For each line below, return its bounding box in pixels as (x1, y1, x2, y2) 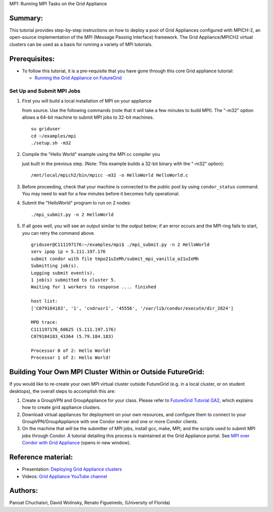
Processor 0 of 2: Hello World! (31, 347, 111, 353)
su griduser (31, 126, 61, 132)
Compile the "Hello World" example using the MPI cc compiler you (22, 151, 160, 158)
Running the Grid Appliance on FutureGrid (34, 75, 122, 81)
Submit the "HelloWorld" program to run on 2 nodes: (22, 200, 131, 206)
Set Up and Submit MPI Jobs (9, 87, 81, 94)
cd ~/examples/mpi (31, 133, 77, 139)
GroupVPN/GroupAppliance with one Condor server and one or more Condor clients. (22, 419, 198, 425)
